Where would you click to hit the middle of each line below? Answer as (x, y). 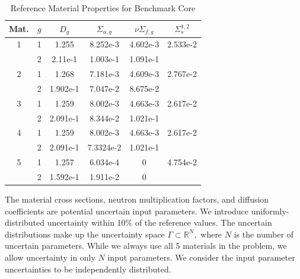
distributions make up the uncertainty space (85, 234)
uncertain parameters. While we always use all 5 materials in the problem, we (146, 246)
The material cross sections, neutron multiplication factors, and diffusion (137, 199)
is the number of (264, 234)
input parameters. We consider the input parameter (201, 257)
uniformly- (270, 211)
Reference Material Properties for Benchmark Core (103, 8)
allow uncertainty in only (50, 257)
